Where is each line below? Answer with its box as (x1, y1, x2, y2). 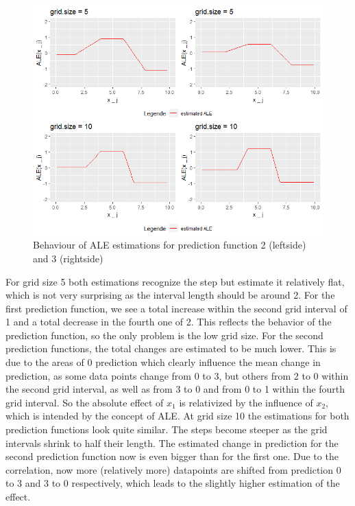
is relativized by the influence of (179, 395, 313, 409)
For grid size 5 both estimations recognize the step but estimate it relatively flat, (5, 274, 345, 288)
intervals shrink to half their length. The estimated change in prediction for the (5, 435, 339, 450)
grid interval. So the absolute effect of (5, 395, 164, 409)
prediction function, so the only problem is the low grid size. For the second (5, 327, 323, 342)
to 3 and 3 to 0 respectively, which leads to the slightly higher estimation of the (5, 476, 340, 490)
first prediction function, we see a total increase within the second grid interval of (5, 301, 347, 315)
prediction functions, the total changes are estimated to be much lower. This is (5, 341, 336, 356)
